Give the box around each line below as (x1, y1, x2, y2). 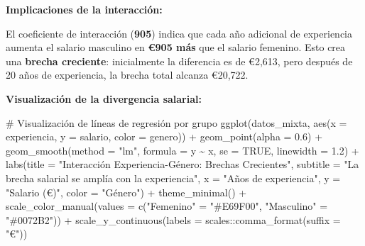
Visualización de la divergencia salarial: (6, 91, 202, 106)
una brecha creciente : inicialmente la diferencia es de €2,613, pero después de (6, 53, 353, 68)
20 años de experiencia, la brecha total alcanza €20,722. (6, 67, 249, 82)
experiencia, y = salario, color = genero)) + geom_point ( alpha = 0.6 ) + (6, 129, 323, 144)
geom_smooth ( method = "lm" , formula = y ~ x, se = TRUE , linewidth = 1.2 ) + (6, 142, 359, 157)
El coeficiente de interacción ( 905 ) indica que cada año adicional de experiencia (6, 26, 352, 40)
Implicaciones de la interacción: (6, 2, 163, 16)
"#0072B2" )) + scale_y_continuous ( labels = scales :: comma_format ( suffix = (6, 212, 341, 227)
